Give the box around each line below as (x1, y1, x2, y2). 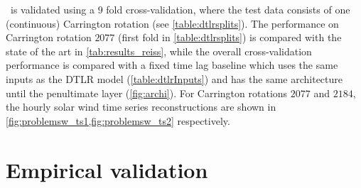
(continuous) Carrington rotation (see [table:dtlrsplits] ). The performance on (6, 16, 339, 31)
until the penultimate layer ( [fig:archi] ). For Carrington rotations (6, 85, 288, 100)
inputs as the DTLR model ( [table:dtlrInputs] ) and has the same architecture (6, 71, 343, 86)
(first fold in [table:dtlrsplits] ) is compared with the (118, 30, 342, 45)
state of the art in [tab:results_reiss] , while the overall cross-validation (6, 43, 312, 58)
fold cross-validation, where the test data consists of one (106, 2, 350, 16)
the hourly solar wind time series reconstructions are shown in (6, 99, 276, 114)
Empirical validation (6, 155, 208, 184)
